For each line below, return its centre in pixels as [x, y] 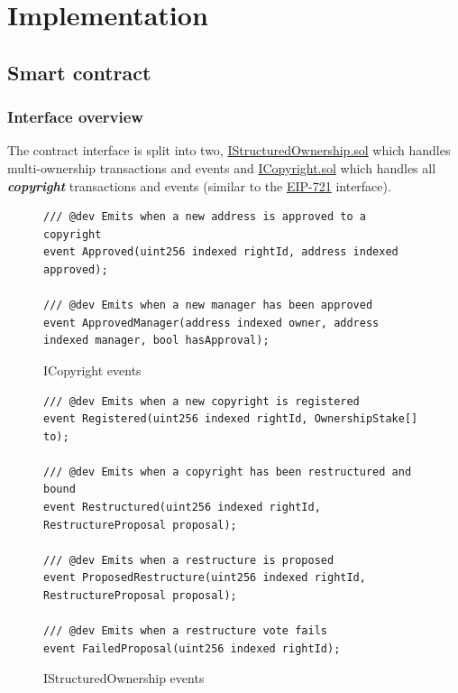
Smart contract [79, 72]
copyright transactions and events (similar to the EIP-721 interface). [199, 185]
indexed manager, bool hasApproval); [156, 341]
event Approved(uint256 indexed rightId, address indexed [221, 252]
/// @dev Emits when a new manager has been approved [208, 305]
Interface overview [75, 117]
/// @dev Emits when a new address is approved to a [205, 217]
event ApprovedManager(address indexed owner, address [211, 323]
